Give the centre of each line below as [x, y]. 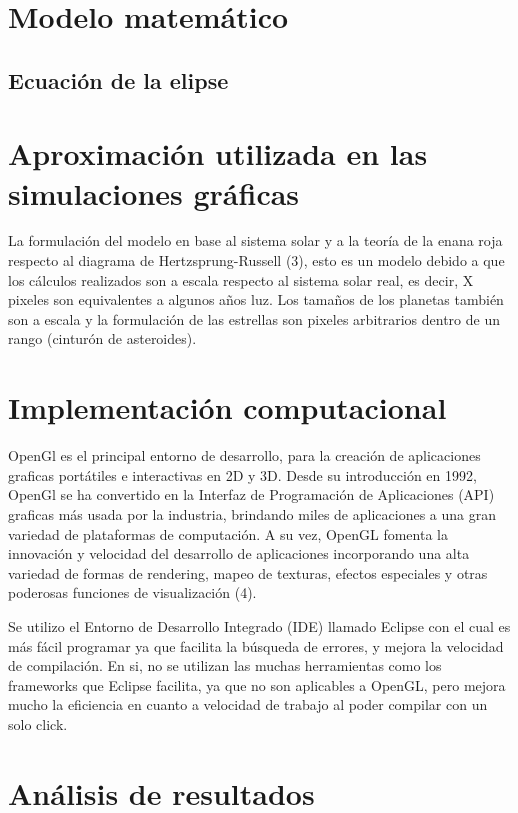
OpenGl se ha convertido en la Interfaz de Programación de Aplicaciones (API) [251, 494]
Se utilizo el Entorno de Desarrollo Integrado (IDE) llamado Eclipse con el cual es [259, 625]
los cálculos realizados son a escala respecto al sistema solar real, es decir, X [241, 279]
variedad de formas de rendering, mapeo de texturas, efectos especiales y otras [248, 572]
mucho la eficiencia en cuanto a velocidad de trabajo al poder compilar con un [248, 704]
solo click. [38, 723]
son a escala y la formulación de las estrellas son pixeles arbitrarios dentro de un [254, 318]
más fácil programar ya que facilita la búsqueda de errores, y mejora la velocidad [256, 645]
